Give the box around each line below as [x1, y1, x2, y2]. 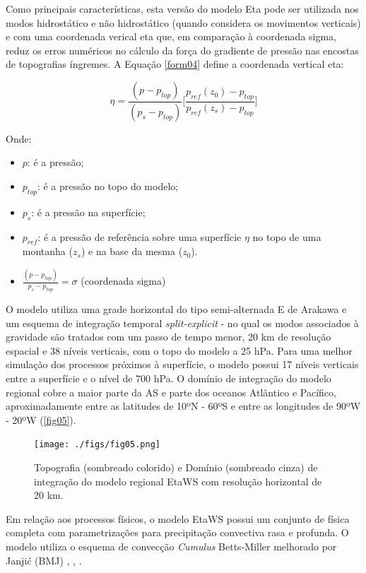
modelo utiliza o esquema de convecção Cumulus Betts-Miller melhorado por [6, 539, 337, 554]
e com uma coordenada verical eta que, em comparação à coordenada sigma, [6, 29, 337, 44]
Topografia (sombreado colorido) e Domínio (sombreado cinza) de [34, 460, 318, 475]
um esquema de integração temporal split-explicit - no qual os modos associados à [6, 315, 359, 330]
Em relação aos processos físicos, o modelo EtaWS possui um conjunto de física [6, 511, 350, 526]
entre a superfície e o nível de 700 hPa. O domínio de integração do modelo [6, 371, 331, 386]
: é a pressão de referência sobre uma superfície [37, 229, 242, 244]
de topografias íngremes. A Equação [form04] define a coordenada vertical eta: [6, 57, 344, 71]
